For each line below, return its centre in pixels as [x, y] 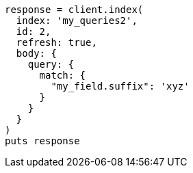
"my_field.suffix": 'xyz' [120, 86]
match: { [63, 75]
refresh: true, [56, 42]
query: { [51, 64]
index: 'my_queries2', [77, 21]
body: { [36, 53]
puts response [42, 141]
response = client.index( [74, 10]
